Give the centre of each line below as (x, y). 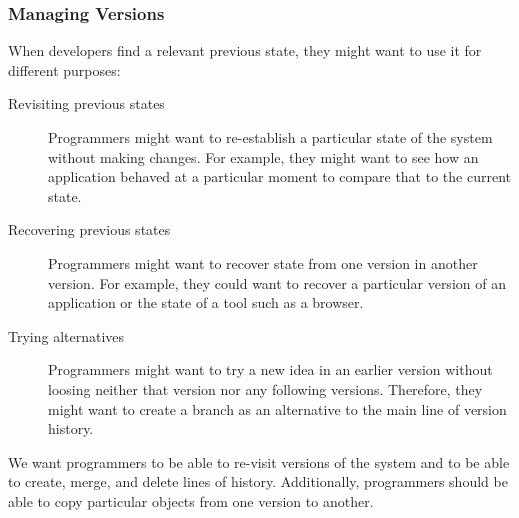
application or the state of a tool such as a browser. (206, 302)
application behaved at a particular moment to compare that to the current (279, 176)
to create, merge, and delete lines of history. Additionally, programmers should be (258, 481)
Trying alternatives (66, 335)
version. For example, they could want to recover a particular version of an (277, 282)
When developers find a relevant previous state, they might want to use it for (245, 50)
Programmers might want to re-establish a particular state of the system (270, 137)
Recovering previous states (89, 229)
